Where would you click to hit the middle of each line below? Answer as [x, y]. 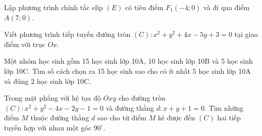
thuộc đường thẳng [60, 118]
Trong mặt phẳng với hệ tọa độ [53, 98]
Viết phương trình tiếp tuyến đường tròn [67, 34]
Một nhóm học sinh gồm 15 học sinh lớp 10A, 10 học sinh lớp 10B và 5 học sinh [128, 61]
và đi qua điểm [227, 7]
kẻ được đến [176, 118]
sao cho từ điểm [122, 118]
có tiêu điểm [144, 7]
